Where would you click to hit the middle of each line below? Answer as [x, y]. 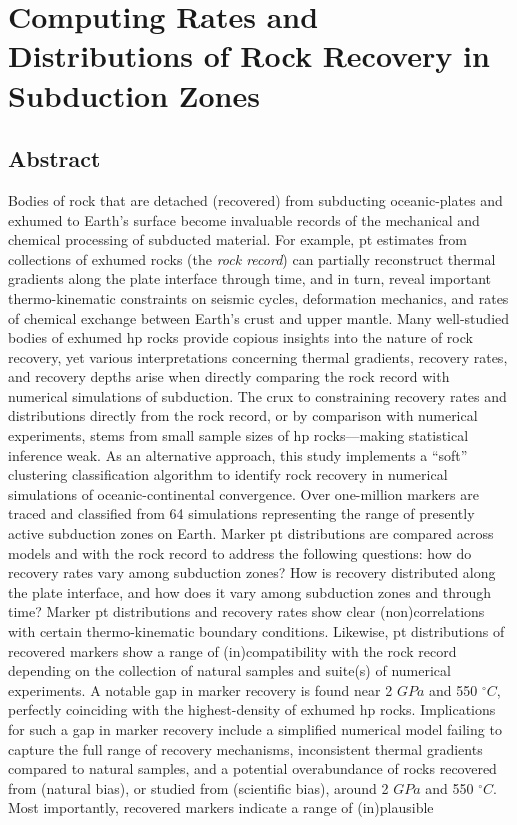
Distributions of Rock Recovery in [249, 55]
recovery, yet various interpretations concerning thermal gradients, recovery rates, [258, 356]
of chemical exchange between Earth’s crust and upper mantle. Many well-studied [259, 317]
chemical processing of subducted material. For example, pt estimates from [237, 239]
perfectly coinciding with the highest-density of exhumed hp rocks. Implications [252, 709]
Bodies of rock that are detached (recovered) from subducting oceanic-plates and [255, 199]
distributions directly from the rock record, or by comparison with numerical [243, 415]
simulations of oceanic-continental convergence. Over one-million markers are [243, 493]
